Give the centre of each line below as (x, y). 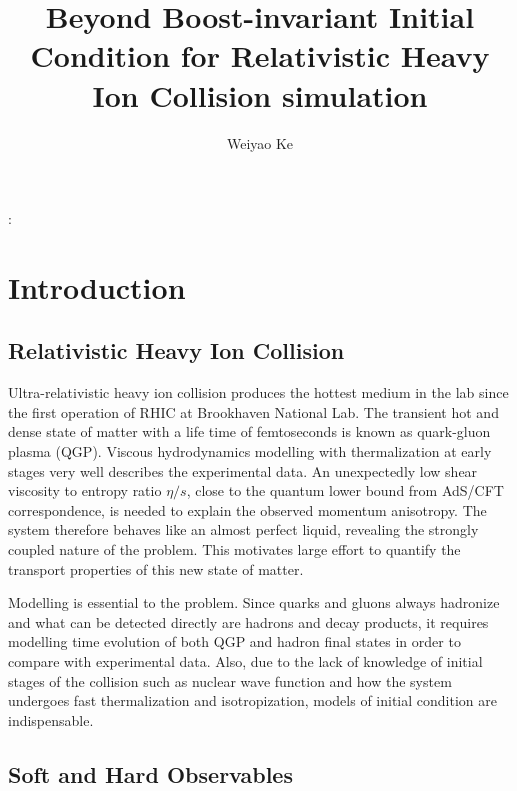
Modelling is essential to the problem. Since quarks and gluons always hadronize (254, 602)
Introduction (97, 286)
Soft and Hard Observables (150, 773)
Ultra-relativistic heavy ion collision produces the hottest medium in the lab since (258, 392)
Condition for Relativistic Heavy (260, 55)
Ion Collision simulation (260, 94)
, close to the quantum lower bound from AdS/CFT (345, 490)
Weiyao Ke (260, 142)
